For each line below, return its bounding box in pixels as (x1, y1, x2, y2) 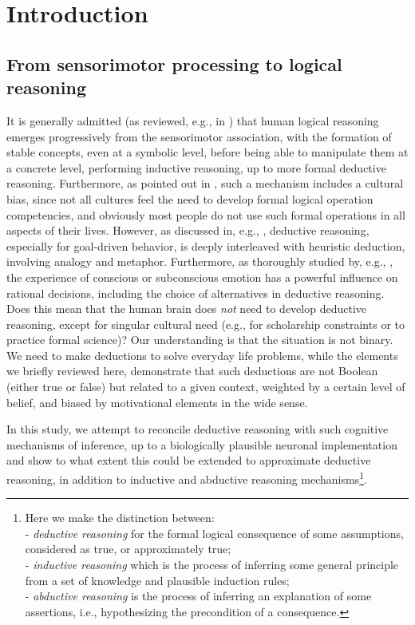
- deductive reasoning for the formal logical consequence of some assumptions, (25, 524, 404, 541)
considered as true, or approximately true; (25, 540, 231, 557)
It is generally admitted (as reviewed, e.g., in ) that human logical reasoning (6, 112, 379, 129)
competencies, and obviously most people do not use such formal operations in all (6, 206, 405, 223)
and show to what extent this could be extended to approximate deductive (6, 452, 371, 469)
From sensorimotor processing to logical (6, 51, 342, 76)
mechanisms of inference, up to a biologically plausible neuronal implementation (6, 436, 397, 453)
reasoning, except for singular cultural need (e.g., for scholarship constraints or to (6, 315, 405, 332)
